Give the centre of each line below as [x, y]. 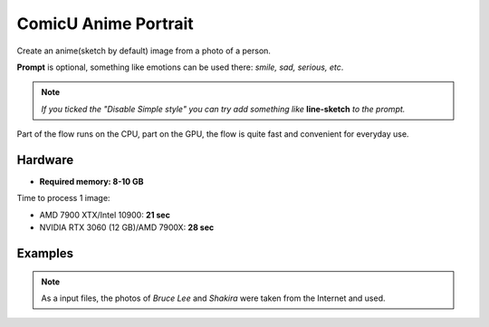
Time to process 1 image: [63, 198]
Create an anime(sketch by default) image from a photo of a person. [144, 51]
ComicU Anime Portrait [105, 24]
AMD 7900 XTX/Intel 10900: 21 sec [105, 215]
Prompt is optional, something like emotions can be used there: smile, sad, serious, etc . [180, 67]
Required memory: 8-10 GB [91, 182]
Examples [45, 253]
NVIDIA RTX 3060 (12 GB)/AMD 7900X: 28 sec [127, 227]
